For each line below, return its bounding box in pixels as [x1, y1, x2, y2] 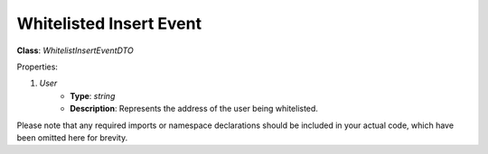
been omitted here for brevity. [16, 131, 128, 143]
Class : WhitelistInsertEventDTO [16, 45, 135, 56]
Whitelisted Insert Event [16, 14, 202, 33]
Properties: [16, 61, 59, 72]
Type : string [70, 90, 116, 101]
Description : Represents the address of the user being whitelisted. [70, 104, 318, 114]
